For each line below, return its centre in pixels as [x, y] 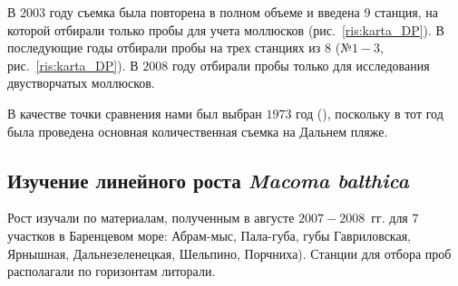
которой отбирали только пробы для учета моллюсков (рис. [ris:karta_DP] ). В [226, 29]
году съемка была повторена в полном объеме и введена [205, 12]
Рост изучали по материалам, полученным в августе [151, 218]
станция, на [406, 12]
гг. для [390, 218]
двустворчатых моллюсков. [81, 83]
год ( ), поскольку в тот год [370, 113]
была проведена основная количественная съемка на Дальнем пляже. [198, 131]
